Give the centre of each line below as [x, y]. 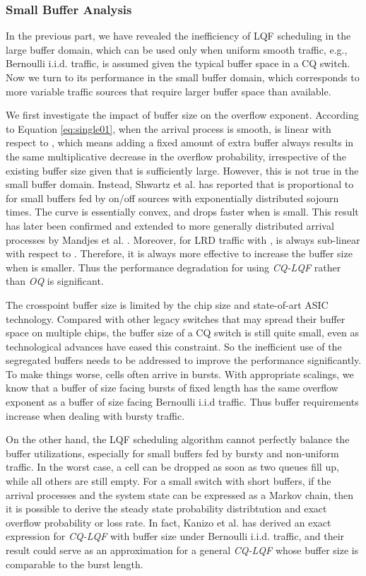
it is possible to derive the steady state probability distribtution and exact [166, 509]
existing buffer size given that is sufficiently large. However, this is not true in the [182, 170]
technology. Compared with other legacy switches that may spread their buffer [176, 318]
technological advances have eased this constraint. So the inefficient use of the [174, 346]
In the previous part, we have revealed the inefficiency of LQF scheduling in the [178, 36]
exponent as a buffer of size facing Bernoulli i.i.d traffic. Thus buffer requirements [182, 402]
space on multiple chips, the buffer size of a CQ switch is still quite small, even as [182, 333]
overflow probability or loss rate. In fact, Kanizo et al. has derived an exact [169, 522]
